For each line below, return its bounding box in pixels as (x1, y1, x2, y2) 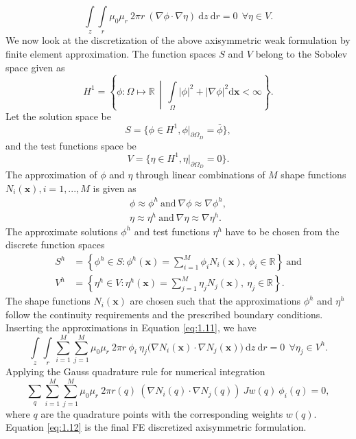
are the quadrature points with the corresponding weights (40, 406, 283, 420)
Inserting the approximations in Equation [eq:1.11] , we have (5, 320, 257, 335)
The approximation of (5, 167, 97, 181)
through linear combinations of (136, 167, 265, 181)
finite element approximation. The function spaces (5, 46, 216, 60)
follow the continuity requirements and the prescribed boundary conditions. (5, 307, 323, 321)
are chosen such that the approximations (130, 294, 300, 308)
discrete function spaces (5, 237, 105, 252)
